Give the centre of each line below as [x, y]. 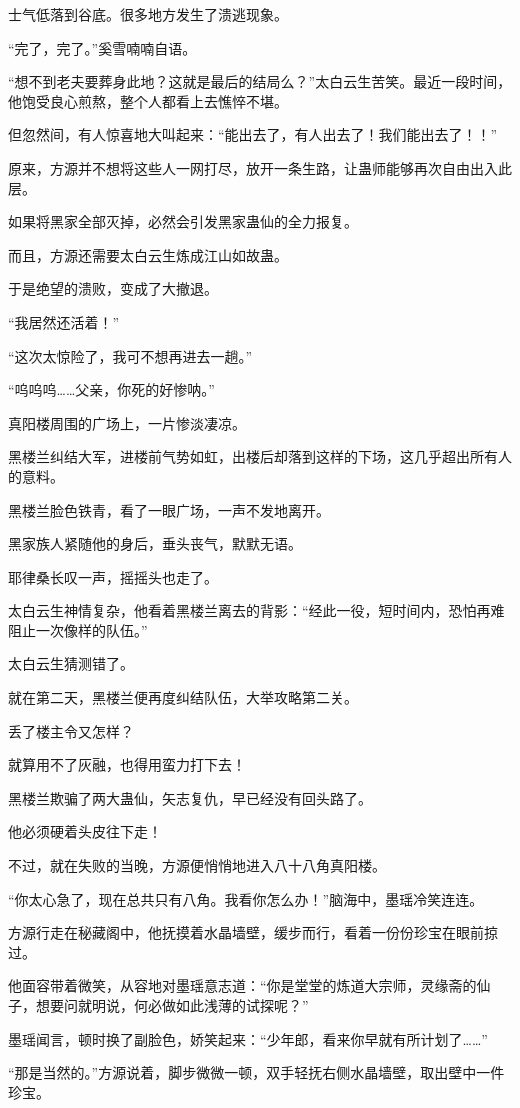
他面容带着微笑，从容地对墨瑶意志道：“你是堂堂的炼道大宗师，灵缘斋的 [242, 985]
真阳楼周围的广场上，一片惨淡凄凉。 [127, 422]
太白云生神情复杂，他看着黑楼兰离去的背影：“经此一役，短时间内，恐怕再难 [256, 610]
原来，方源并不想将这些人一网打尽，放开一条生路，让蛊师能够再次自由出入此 [260, 167]
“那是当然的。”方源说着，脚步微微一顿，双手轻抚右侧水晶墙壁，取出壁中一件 [256, 1072]
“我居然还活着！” [64, 321]
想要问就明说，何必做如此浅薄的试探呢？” [172, 1005]
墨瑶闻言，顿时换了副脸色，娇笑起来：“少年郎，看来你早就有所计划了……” [248, 1038]
